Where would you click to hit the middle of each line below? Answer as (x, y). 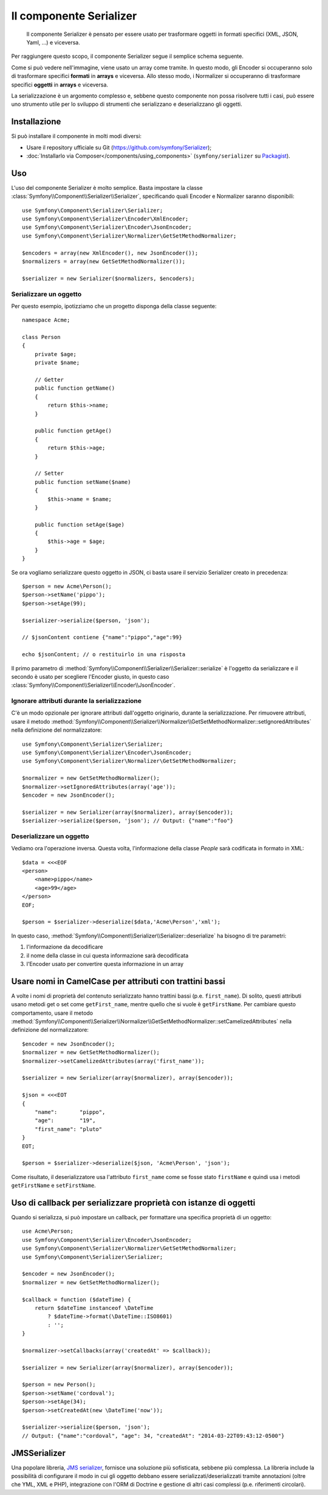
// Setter (49, 474)
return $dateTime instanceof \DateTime (94, 1308)
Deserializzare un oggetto (50, 836)
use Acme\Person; (48, 1231)
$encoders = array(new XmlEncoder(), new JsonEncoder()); (110, 253)
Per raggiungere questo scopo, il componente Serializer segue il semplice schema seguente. (128, 56)
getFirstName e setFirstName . (54, 1185)
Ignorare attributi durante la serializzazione (77, 701)
